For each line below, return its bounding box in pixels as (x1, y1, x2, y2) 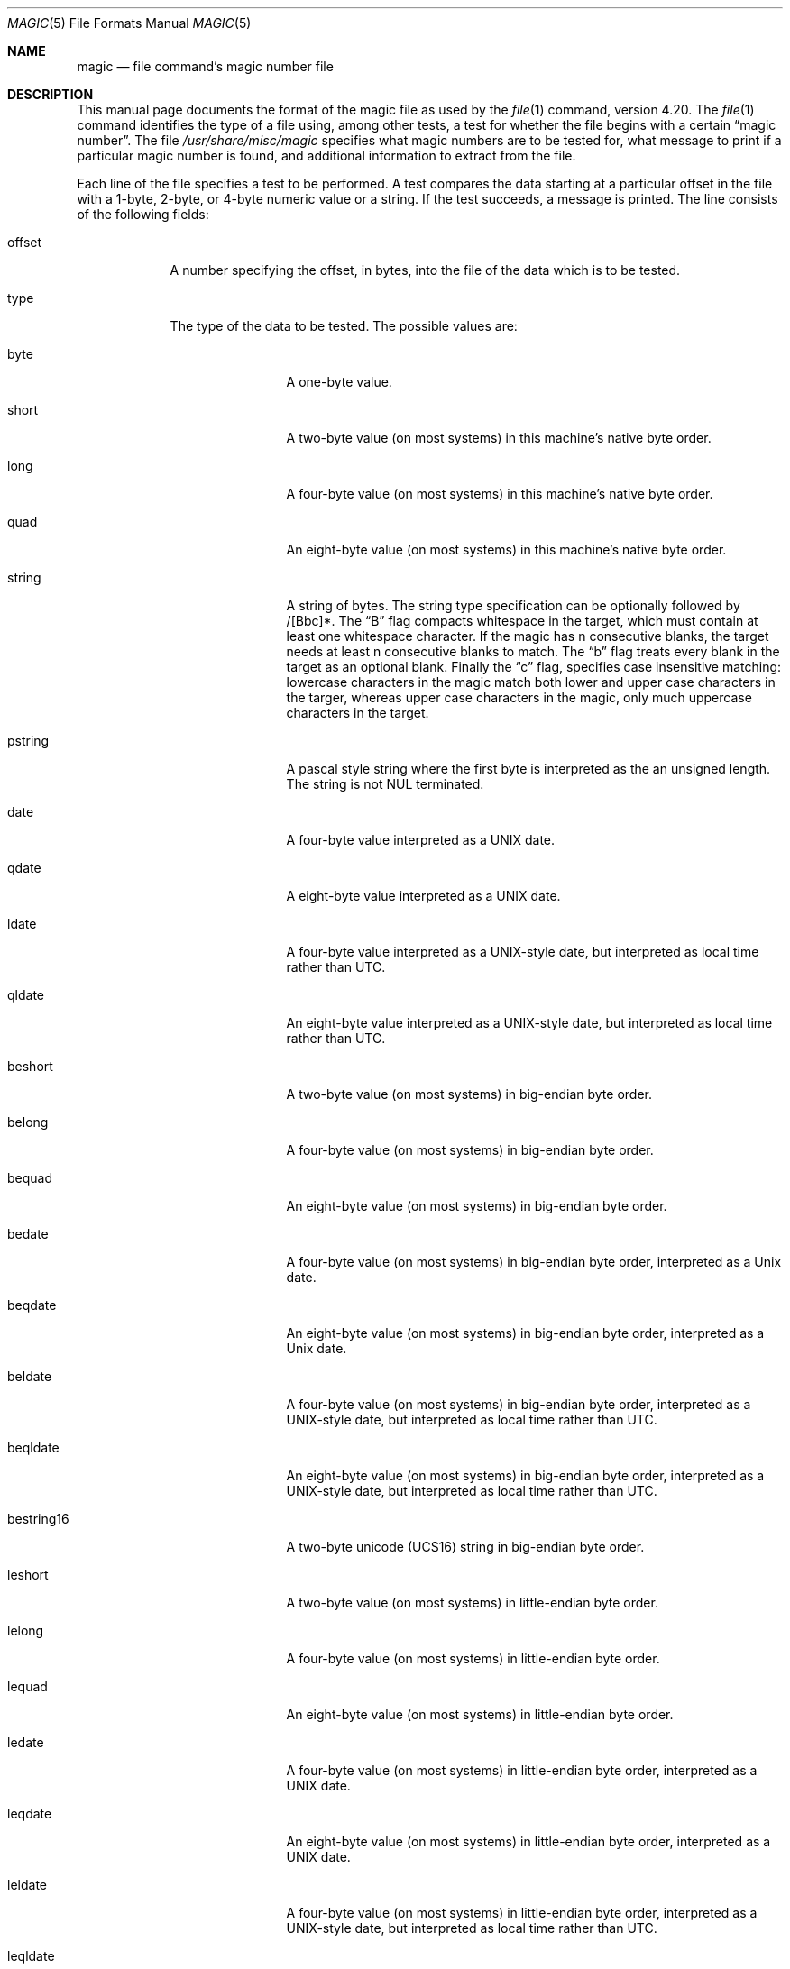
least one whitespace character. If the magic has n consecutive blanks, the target (286, 628, 769, 644)
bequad (7, 1170, 53, 1186)
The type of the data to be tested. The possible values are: (170, 318, 518, 334)
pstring (7, 733, 50, 748)
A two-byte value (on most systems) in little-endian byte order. (286, 1595, 658, 1610)
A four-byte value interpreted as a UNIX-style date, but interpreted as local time (286, 944, 759, 959)
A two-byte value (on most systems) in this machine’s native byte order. (286, 430, 712, 445)
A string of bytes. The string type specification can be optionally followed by (286, 598, 740, 613)
